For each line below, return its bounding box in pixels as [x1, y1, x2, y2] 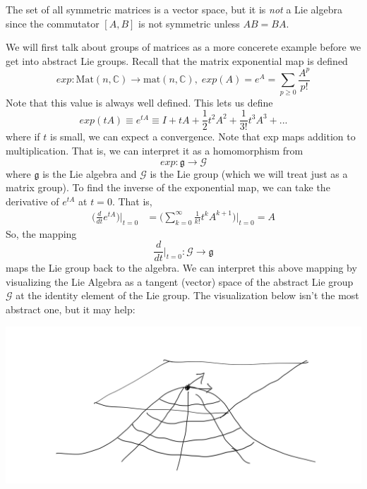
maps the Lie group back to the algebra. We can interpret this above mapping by [6, 260, 357, 275]
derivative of [6, 193, 59, 208]
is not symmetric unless [138, 16, 240, 30]
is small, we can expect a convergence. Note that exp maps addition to [50, 129, 356, 144]
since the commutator [6, 16, 100, 30]
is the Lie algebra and [42, 166, 137, 181]
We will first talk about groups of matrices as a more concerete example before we [6, 40, 361, 54]
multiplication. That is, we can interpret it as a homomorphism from [6, 143, 303, 157]
